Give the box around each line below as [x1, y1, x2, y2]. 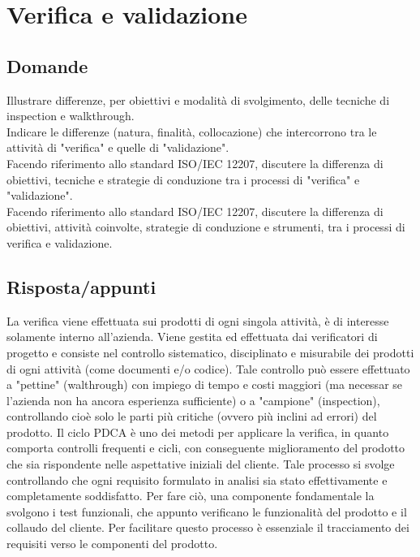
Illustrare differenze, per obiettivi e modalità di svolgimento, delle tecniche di [6, 91, 390, 108]
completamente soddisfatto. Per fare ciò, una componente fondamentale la [6, 487, 375, 504]
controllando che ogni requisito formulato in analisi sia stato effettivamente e [6, 471, 388, 488]
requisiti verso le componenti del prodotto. [6, 535, 218, 552]
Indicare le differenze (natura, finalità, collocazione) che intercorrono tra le [6, 123, 377, 140]
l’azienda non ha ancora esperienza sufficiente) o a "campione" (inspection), [6, 391, 380, 408]
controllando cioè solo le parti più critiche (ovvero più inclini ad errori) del [6, 408, 377, 425]
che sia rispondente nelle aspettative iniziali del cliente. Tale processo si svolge [6, 456, 395, 473]
